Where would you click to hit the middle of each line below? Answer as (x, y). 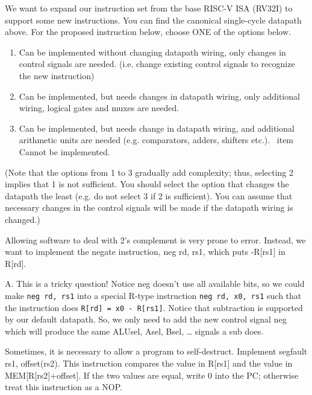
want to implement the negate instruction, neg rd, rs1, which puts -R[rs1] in (145, 252)
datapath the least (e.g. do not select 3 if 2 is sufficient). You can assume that (149, 195)
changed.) (23, 219)
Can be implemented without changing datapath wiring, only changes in (152, 52)
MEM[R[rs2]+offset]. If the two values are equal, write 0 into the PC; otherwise (152, 375)
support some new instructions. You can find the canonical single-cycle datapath (153, 20)
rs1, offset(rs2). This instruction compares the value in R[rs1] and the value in (149, 363)
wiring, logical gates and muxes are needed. (99, 108)
